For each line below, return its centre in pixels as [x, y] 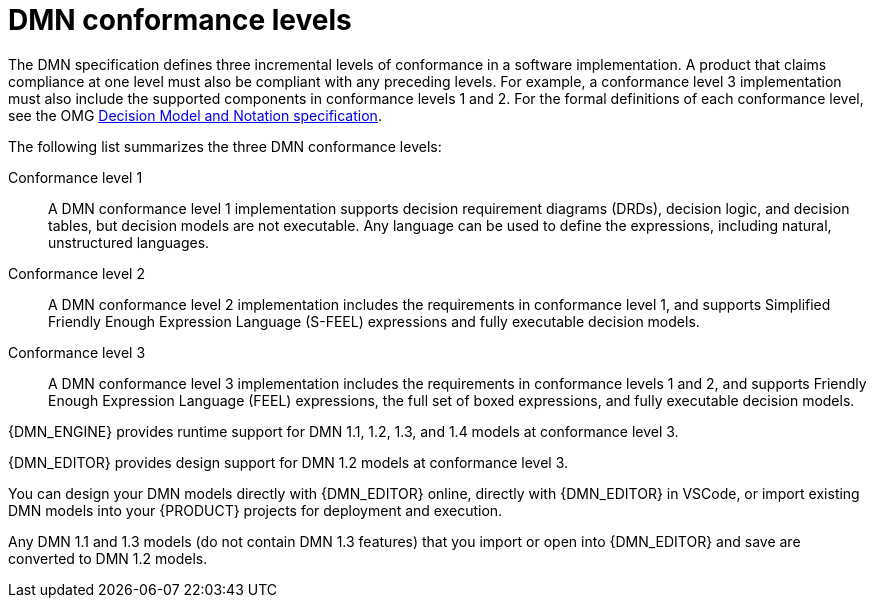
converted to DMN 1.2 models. [108, 558]
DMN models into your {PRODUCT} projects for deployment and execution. [255, 510]
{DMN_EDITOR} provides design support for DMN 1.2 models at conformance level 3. [288, 462]
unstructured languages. [129, 242]
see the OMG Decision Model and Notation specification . [195, 115]
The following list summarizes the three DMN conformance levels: [225, 146]
